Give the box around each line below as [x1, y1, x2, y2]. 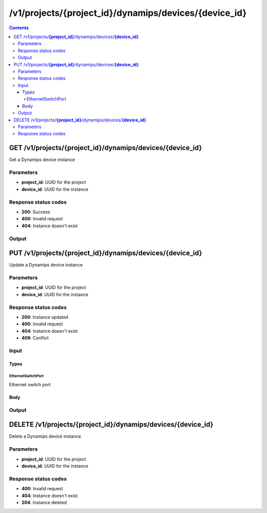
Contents [9, 25, 29, 31]
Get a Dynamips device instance [9, 156, 75, 163]
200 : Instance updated [21, 314, 69, 320]
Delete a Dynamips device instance [9, 433, 81, 439]
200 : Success [21, 208, 50, 215]
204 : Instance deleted [21, 499, 67, 505]
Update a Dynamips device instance [9, 262, 83, 268]
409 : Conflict [21, 335, 49, 341]
